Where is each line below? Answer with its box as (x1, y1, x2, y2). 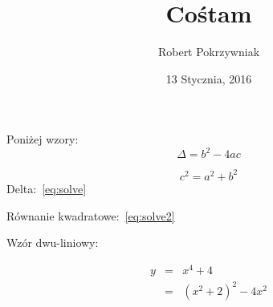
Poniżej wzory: (6, 131, 79, 147)
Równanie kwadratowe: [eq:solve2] (6, 207, 175, 224)
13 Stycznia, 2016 (165, 70, 252, 87)
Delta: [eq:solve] (6, 180, 87, 196)
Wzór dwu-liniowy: (6, 234, 99, 251)
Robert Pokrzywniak (157, 43, 260, 60)
